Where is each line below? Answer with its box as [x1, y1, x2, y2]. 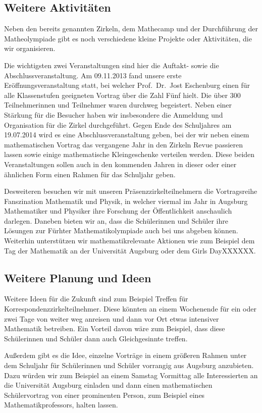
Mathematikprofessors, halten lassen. [4, 399, 118, 410]
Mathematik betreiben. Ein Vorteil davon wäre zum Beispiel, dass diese [4, 323, 225, 334]
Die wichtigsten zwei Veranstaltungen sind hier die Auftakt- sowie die [4, 60, 219, 70]
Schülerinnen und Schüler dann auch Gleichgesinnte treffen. [4, 333, 188, 343]
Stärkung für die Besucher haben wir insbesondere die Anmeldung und [4, 109, 223, 120]
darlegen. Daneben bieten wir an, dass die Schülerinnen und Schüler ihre [4, 215, 228, 226]
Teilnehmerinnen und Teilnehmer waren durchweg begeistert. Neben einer [4, 99, 232, 110]
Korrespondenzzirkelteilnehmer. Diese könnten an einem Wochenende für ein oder [4, 303, 256, 314]
